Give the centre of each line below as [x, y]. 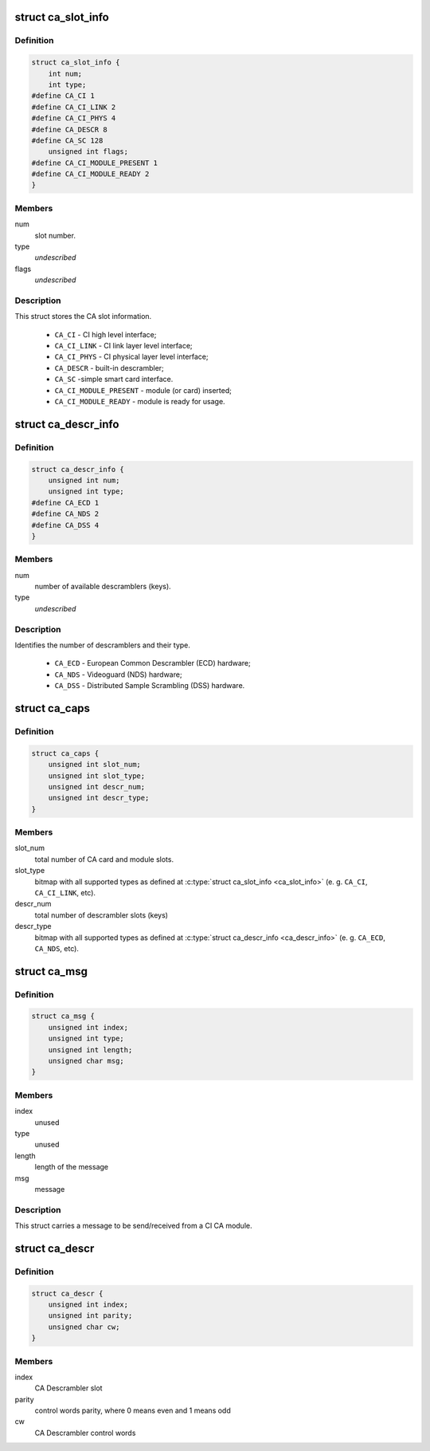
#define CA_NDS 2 [65, 514]
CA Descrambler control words [85, 1433]
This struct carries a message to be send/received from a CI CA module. [133, 1226]
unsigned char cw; [84, 1327]
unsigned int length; [90, 1050]
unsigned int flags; [88, 152]
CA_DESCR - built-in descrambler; [109, 368]
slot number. [55, 235]
